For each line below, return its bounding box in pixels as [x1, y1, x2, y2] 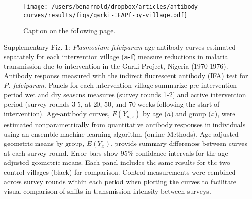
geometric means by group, [4, 138, 85, 148]
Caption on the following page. [23, 25, 116, 36]
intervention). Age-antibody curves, [4, 109, 110, 119]
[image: [23, 3, 48, 10]
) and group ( [171, 109, 211, 119]
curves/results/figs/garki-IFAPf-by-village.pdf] [23, 11, 188, 18]
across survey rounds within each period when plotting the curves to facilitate [4, 176, 236, 186]
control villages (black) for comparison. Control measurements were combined [4, 167, 236, 177]
